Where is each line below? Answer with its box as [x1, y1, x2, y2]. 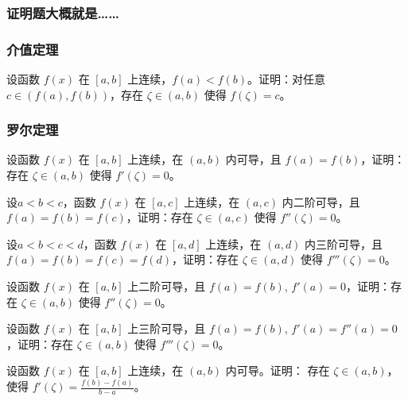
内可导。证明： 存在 [225, 362, 330, 379]
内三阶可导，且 [305, 235, 383, 252]
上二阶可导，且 [127, 278, 206, 295]
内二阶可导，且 [282, 193, 360, 210]
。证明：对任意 [247, 71, 326, 87]
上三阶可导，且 [127, 320, 206, 337]
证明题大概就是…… [6, 2, 119, 22]
